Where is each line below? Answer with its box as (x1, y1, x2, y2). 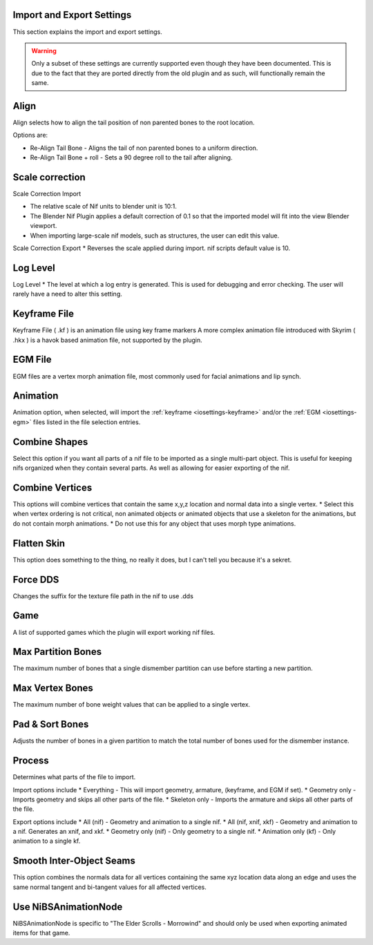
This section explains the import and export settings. (12, 28, 162, 36)
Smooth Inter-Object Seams (12, 855, 136, 867)
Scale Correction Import (12, 190, 82, 198)
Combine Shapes (12, 436, 88, 448)
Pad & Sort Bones (12, 718, 89, 730)
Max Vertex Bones (12, 682, 93, 694)
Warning (31, 46, 57, 55)
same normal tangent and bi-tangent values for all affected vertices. (12, 883, 207, 891)
